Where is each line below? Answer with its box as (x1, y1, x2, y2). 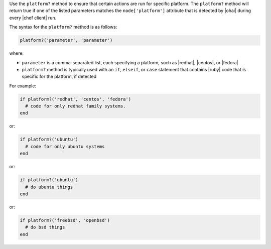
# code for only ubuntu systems (25, 144, 105, 149)
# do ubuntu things (25, 184, 73, 190)
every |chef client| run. (9, 15, 57, 21)
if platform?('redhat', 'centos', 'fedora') (20, 96, 131, 102)
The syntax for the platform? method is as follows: (9, 24, 117, 30)
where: (9, 50, 24, 56)
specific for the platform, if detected (22, 73, 97, 80)
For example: (9, 83, 37, 89)
